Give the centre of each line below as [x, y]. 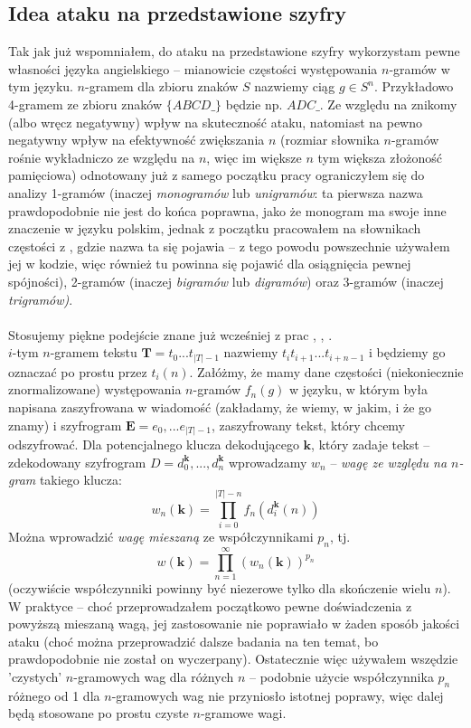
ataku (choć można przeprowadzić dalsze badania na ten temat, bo [193, 641]
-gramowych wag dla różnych [154, 676]
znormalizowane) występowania [95, 389]
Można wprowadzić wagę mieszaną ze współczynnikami [161, 537]
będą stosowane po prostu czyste [99, 713]
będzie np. [254, 104]
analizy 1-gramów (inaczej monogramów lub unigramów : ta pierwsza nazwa [216, 192]
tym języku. [41, 86]
